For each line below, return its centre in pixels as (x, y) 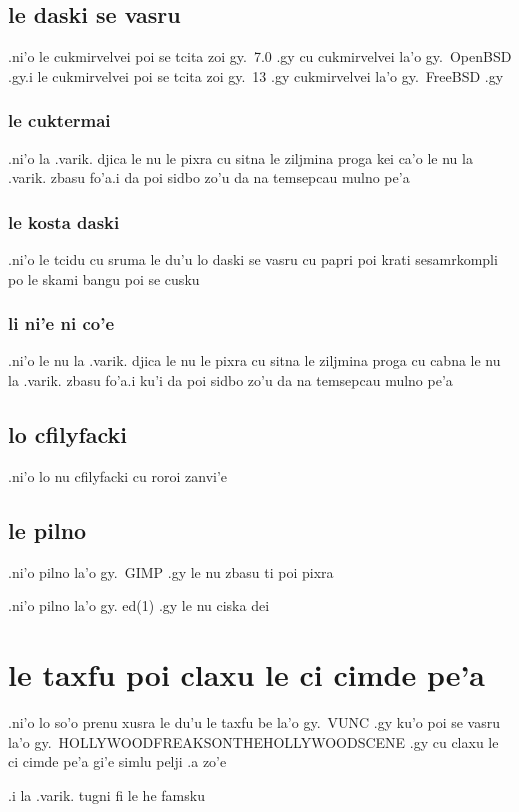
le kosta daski (64, 221)
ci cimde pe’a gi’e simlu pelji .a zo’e (117, 761)
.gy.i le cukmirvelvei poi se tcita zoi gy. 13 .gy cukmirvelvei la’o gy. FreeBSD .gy (256, 75)
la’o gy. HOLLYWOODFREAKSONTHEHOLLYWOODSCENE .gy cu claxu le (253, 741)
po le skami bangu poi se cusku (104, 278)
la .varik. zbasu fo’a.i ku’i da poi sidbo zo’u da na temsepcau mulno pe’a (230, 380)
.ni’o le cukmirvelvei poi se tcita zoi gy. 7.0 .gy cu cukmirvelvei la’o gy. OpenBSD (260, 56)
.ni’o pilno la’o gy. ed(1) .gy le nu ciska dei (139, 605)
